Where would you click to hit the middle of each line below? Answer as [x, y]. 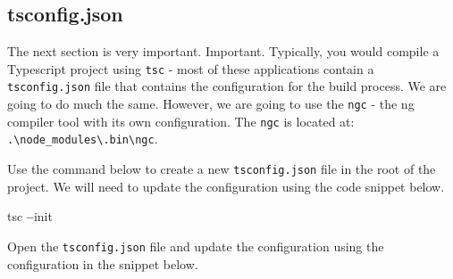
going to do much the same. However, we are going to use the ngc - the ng [211, 104]
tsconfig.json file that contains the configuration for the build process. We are [227, 86]
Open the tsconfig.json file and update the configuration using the [196, 246]
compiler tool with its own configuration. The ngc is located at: [181, 121]
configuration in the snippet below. [103, 263]
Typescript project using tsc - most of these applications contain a [191, 68]
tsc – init [30, 216]
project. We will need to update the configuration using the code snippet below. [226, 186]
